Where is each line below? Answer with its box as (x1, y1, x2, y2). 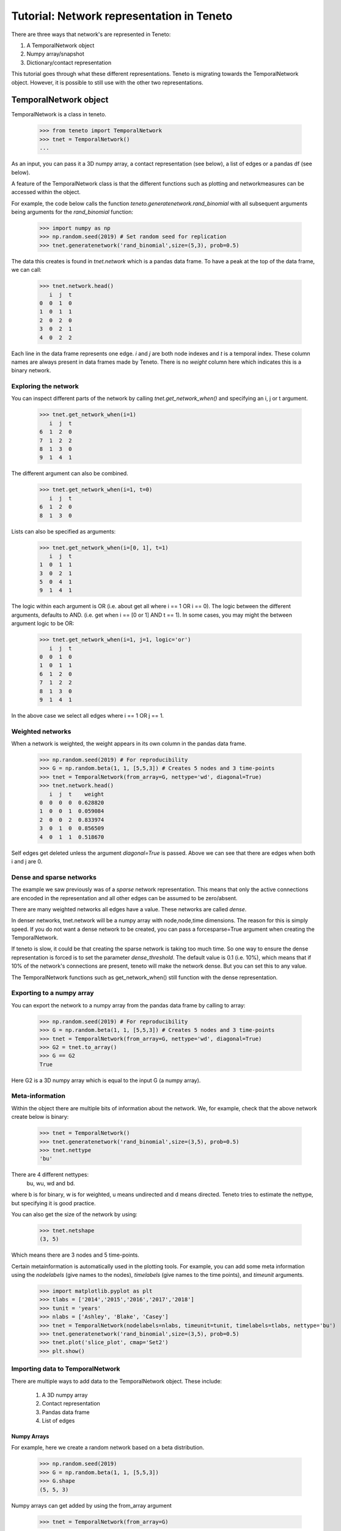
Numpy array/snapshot (26, 50, 85, 58)
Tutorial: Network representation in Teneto (11, 9, 233, 23)
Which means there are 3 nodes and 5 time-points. (11, 1251, 140, 1258)
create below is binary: (11, 1113, 69, 1121)
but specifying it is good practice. (11, 1199, 96, 1206)
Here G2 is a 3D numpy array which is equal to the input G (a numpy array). (11, 1077, 201, 1084)
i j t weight (49, 791, 105, 797)
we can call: (11, 266, 42, 274)
